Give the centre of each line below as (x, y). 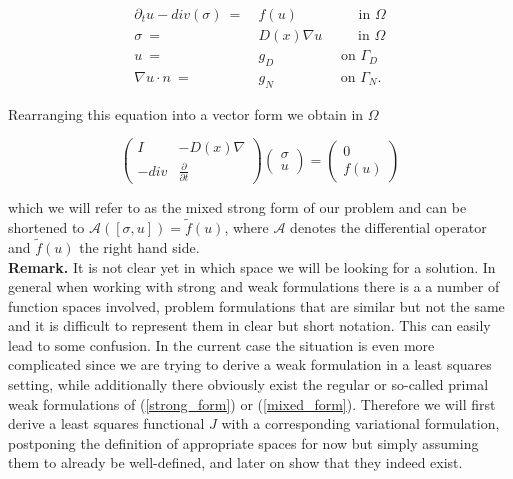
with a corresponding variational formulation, (360, 423)
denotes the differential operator (388, 227)
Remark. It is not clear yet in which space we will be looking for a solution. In (252, 266)
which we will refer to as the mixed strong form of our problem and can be (237, 207)
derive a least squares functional (106, 423)
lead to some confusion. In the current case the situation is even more (221, 344)
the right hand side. (139, 246)
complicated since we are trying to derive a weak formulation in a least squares (250, 364)
